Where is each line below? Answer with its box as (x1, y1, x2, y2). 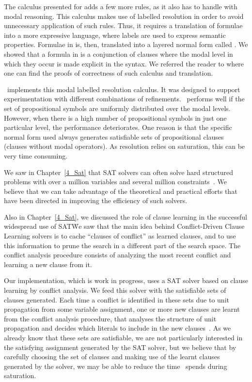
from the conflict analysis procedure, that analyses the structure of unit (4, 313, 217, 323)
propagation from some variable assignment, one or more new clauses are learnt (4, 304, 240, 314)
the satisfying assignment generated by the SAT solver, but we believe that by (4, 342, 236, 352)
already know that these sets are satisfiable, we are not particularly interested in (4, 333, 243, 342)
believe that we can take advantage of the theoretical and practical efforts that (4, 186, 237, 196)
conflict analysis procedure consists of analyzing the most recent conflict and (4, 250, 231, 260)
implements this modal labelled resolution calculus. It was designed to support (7, 84, 240, 94)
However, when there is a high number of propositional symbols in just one (4, 112, 227, 123)
